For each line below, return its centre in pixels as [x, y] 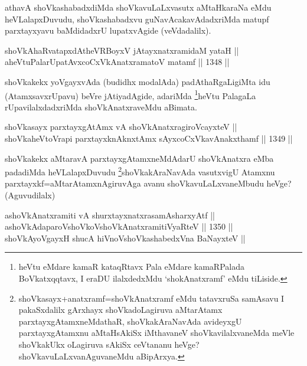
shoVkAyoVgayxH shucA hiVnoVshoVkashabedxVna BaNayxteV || [125, 238]
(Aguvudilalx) [30, 195]
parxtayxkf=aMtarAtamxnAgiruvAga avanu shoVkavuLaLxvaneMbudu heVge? [148, 183]
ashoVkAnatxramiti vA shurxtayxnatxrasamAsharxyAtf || [110, 215]
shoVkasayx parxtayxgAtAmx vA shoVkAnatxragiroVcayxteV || [121, 127]
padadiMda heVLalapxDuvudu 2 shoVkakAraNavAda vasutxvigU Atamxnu [140, 171]
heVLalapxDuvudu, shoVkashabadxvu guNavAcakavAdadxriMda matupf [137, 19]
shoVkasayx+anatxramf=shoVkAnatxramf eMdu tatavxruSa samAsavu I [151, 298]
